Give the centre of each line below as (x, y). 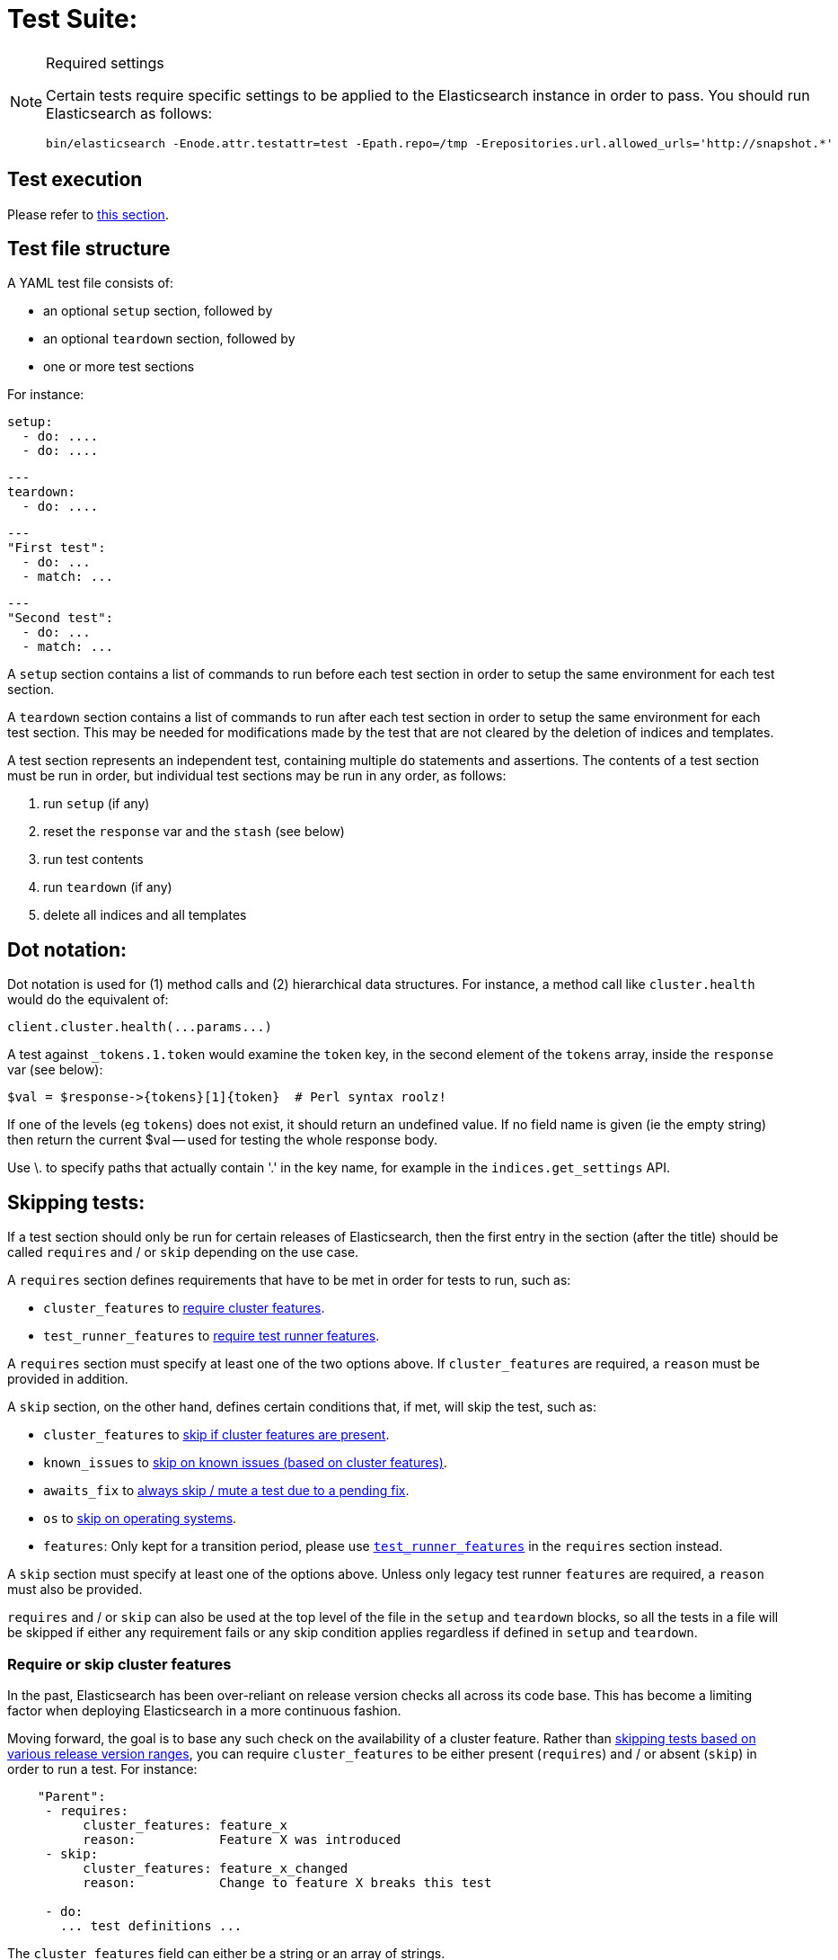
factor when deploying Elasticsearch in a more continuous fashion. (204, 1710)
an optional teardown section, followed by (169, 339)
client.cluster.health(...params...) (140, 1027)
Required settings (105, 62)
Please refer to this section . (88, 214)
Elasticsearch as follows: (129, 113)
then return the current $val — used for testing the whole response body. (223, 1140)
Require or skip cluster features (119, 1664)
